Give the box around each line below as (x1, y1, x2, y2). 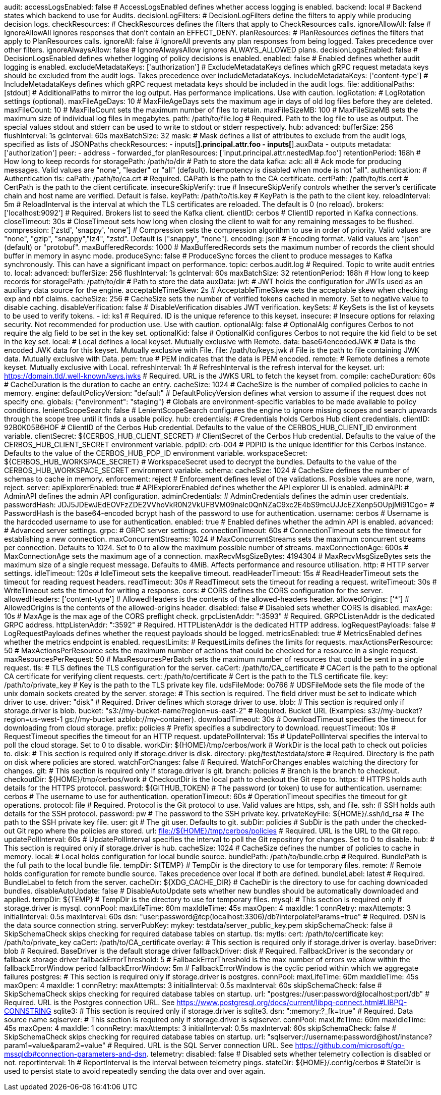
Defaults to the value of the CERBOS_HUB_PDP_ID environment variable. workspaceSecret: (4, 449, 307, 457)
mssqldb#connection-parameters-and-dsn (4, 1050, 147, 1058)
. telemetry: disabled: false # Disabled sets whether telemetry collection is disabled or (146, 1050, 431, 1058)
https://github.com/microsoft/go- (295, 1041, 405, 1050)
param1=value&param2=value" (4, 1041, 106, 1050)
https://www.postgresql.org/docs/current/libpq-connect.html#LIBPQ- (176, 998, 407, 1007)
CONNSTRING (4, 1007, 51, 1015)
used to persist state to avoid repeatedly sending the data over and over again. (4, 1067, 266, 1075)
